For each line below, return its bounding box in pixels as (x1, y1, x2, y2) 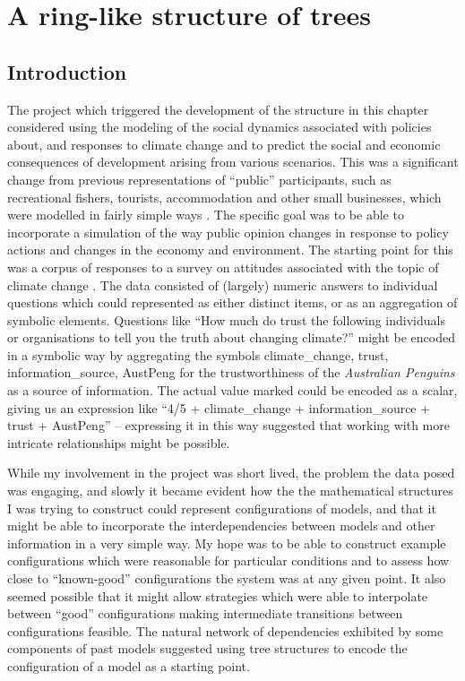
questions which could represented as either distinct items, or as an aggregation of (7, 293, 458, 312)
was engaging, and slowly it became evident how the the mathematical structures (7, 481, 453, 500)
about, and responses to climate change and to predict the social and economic (7, 134, 441, 153)
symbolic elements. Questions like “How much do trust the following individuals (7, 310, 445, 329)
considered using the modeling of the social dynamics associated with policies (7, 117, 432, 136)
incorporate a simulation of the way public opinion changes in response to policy (7, 222, 449, 241)
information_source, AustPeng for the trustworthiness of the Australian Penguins (7, 363, 455, 382)
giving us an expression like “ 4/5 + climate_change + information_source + (7, 398, 431, 417)
